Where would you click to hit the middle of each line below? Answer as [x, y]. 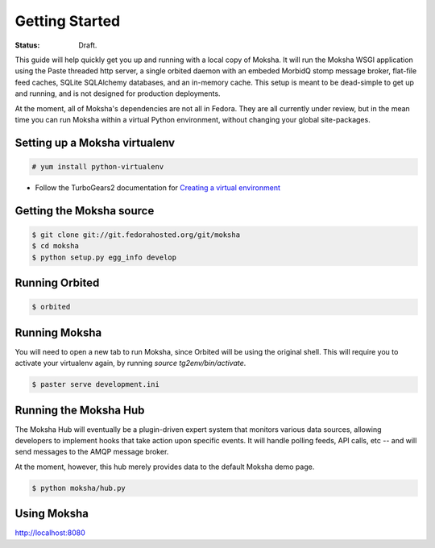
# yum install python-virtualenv [98, 166]
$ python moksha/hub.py [79, 488]
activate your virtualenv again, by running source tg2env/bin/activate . [130, 363]
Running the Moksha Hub [80, 410]
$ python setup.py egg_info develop [104, 257]
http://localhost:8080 [50, 533]
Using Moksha [52, 514]
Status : [27, 45]
